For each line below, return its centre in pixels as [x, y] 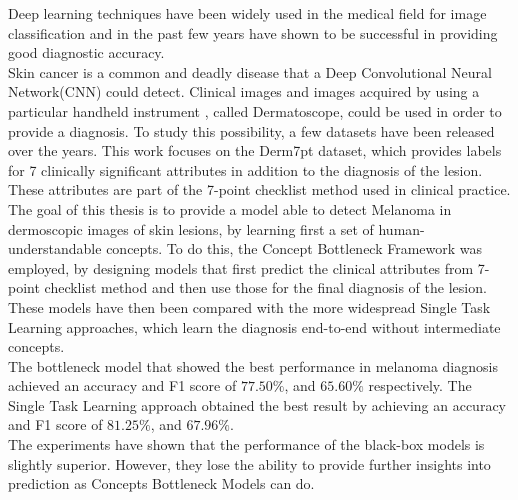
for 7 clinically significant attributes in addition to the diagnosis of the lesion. [245, 169]
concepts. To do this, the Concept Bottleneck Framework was [294, 248]
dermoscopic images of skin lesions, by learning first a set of [191, 228]
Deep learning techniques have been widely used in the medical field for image [247, 13]
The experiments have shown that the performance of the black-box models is [246, 444]
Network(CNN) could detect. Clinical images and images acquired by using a [244, 91]
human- [401, 228]
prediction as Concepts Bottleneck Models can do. [161, 483]
